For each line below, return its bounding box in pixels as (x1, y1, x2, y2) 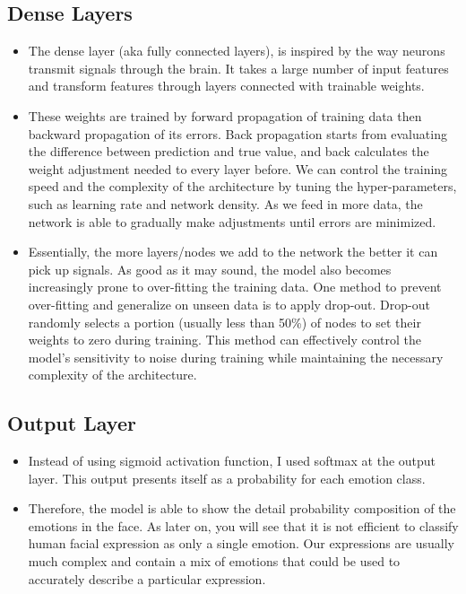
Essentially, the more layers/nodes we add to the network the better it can (28, 242, 438, 261)
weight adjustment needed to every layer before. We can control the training (28, 159, 448, 178)
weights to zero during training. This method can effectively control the (28, 330, 421, 349)
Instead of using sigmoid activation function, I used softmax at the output (28, 451, 436, 470)
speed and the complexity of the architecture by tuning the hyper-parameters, (28, 177, 457, 196)
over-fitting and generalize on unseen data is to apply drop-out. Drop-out (28, 294, 430, 313)
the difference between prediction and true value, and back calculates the (28, 142, 429, 161)
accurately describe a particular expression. (28, 569, 266, 588)
